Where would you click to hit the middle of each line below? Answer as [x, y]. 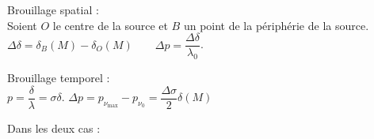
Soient [22, 25]
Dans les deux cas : [54, 128]
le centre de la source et [110, 25]
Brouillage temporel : [59, 78]
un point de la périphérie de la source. [276, 25]
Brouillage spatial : [53, 9]
